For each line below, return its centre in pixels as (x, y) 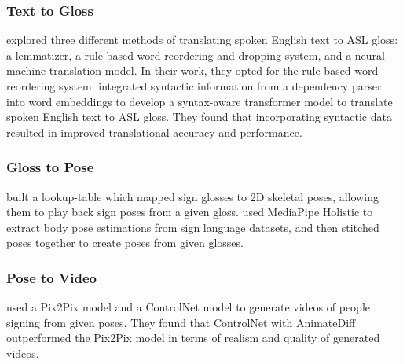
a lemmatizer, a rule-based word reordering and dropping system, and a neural (196, 55)
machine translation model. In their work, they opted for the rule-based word (192, 70)
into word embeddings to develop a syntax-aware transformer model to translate (200, 101)
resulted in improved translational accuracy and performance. (154, 132)
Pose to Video (51, 277)
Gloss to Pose (50, 167)
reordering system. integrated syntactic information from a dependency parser (194, 86)
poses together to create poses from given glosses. (125, 243)
